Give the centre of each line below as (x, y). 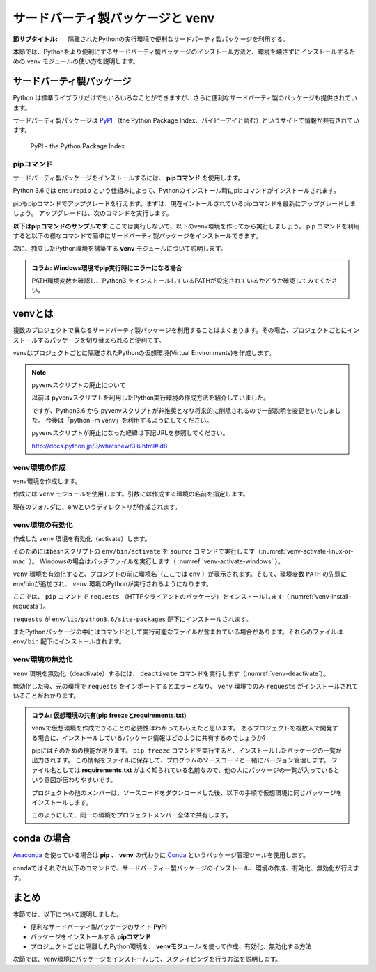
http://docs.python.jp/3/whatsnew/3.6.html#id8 (100, 446)
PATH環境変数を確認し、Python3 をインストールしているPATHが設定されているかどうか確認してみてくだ (182, 281)
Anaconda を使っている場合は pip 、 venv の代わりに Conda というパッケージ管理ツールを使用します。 (161, 855)
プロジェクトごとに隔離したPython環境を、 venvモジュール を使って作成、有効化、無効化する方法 (171, 946)
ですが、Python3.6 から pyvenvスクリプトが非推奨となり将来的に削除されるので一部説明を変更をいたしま (183, 410)
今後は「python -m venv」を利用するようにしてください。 (129, 421)
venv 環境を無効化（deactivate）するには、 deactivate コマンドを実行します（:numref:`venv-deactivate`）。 (171, 673)
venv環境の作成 (39, 467)
